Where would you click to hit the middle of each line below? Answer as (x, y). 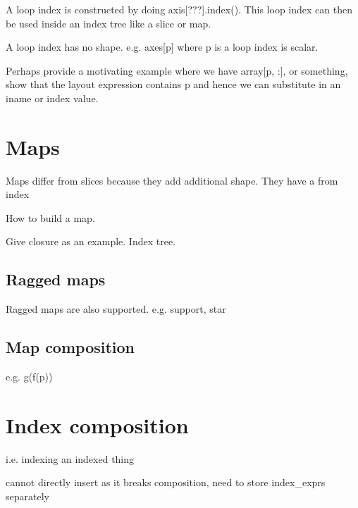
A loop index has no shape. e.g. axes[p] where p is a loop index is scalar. (162, 47)
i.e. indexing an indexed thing (70, 458)
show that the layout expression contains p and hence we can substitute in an (173, 84)
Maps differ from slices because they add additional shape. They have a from (172, 180)
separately (27, 496)
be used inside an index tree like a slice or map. (109, 23)
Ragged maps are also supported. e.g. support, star (116, 309)
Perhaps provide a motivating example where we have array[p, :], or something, (177, 70)
